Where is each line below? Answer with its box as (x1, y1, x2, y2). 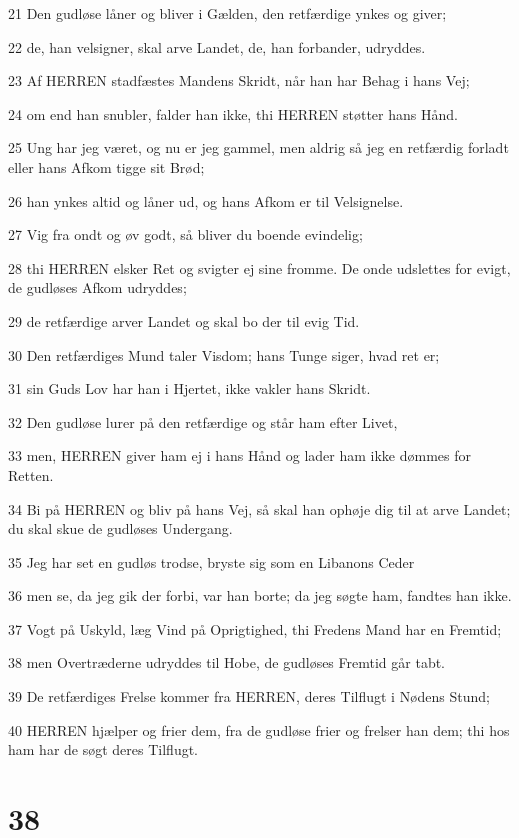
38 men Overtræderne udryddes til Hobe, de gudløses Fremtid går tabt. (8, 652, 446, 673)
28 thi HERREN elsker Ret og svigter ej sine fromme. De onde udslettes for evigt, (8, 257, 511, 278)
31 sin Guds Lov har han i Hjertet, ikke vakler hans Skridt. (8, 378, 371, 399)
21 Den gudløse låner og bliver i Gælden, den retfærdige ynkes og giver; (8, 3, 447, 23)
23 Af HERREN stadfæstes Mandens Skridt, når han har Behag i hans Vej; (8, 70, 470, 91)
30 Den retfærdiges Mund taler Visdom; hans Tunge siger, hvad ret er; (8, 344, 440, 365)
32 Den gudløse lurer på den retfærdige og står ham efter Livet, (8, 411, 398, 432)
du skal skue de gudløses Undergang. (8, 518, 233, 539)
